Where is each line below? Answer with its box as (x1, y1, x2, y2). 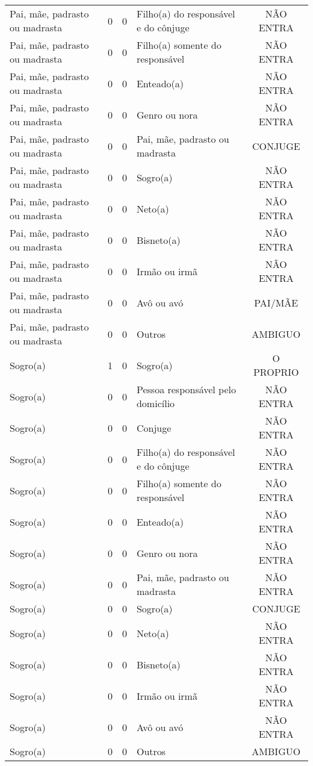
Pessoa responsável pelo (136, 382, 237, 396)
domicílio (136, 396, 175, 410)
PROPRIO (253, 365, 299, 379)
